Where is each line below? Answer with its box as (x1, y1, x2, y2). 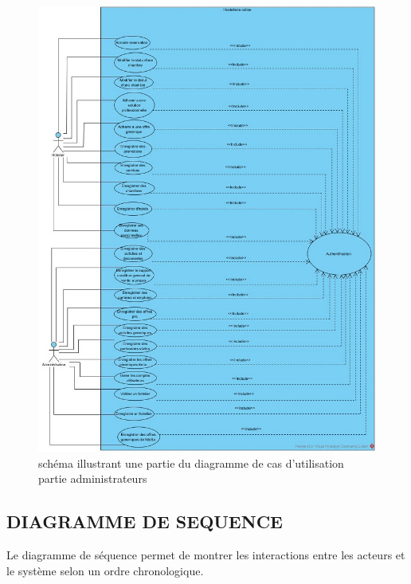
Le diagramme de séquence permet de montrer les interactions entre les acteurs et (6, 547, 405, 563)
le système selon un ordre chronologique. (6, 562, 204, 578)
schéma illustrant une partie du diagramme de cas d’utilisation (38, 454, 344, 471)
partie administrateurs (38, 470, 147, 487)
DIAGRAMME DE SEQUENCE (6, 509, 283, 534)
